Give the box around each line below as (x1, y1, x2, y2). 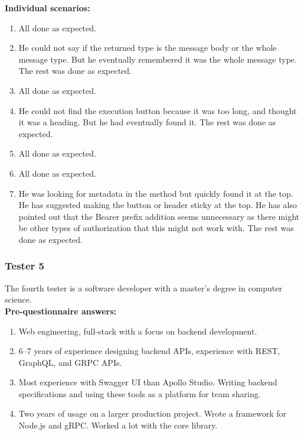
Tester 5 (5, 258, 44, 273)
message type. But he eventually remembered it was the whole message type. (18, 53, 297, 65)
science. (5, 293, 32, 306)
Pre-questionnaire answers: (5, 304, 117, 317)
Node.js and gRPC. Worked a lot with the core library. (18, 419, 218, 431)
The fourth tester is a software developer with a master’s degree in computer (5, 281, 282, 294)
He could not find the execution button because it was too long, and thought (18, 104, 297, 116)
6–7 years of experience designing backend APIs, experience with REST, (18, 345, 280, 357)
